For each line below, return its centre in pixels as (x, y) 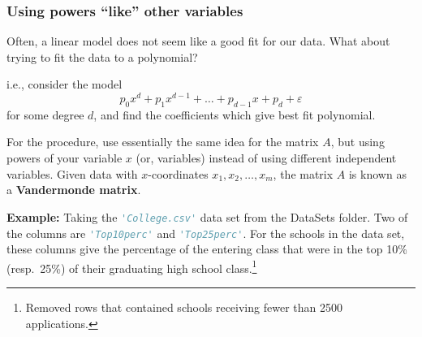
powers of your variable (65, 158)
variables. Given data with (72, 173)
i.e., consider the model (65, 84)
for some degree (45, 114)
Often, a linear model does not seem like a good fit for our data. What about (198, 41)
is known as (377, 173)
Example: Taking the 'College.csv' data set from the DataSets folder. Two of (207, 216)
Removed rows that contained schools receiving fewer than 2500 (184, 307)
